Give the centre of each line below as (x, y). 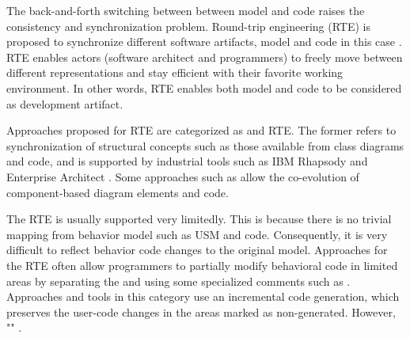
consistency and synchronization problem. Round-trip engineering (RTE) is (188, 26)
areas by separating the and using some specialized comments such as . (178, 281)
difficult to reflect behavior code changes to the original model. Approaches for (197, 250)
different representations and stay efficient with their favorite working (175, 72)
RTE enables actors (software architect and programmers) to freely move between (205, 57)
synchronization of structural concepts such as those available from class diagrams (205, 145)
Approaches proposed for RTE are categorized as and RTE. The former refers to (201, 130)
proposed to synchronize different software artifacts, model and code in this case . (204, 42)
